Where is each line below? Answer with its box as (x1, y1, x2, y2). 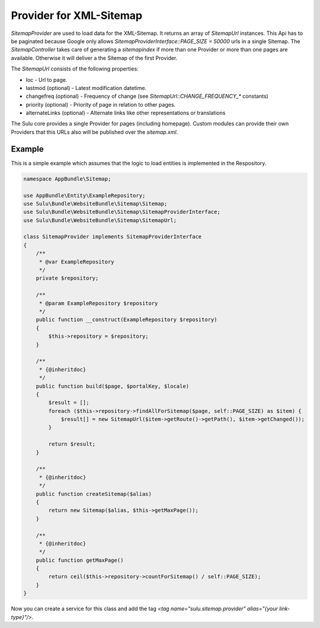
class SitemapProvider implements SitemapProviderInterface (23, 233, 202, 240)
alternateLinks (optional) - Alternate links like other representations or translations (25, 110, 226, 117)
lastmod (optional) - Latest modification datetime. (25, 84, 147, 91)
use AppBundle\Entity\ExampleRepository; (23, 192, 146, 198)
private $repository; (36, 275, 99, 281)
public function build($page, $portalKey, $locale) (36, 383, 190, 389)
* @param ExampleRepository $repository (39, 300, 158, 306)
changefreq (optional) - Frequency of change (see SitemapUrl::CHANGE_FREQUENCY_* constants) (25, 92, 269, 100)
